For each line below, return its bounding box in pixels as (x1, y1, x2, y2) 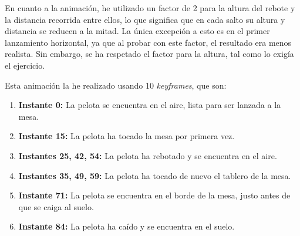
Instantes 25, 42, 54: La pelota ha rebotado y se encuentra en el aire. (18, 149, 277, 161)
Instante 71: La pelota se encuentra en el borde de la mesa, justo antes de (18, 189, 291, 201)
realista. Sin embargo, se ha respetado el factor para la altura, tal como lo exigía (5, 48, 294, 60)
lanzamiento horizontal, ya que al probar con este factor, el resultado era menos (5, 36, 292, 48)
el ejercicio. (5, 59, 45, 71)
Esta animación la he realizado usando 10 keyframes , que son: (5, 79, 227, 91)
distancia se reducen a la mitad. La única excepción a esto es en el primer (5, 25, 270, 37)
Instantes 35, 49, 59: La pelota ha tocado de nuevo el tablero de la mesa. (18, 169, 291, 181)
